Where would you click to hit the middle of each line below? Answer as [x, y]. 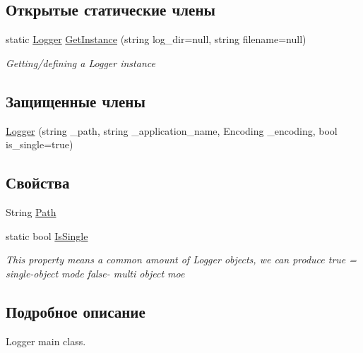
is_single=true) [40, 144]
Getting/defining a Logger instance [81, 62]
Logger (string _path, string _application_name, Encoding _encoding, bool [172, 130]
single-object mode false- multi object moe [95, 273]
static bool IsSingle [47, 235]
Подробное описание [76, 311]
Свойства [38, 183]
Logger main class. [46, 341]
